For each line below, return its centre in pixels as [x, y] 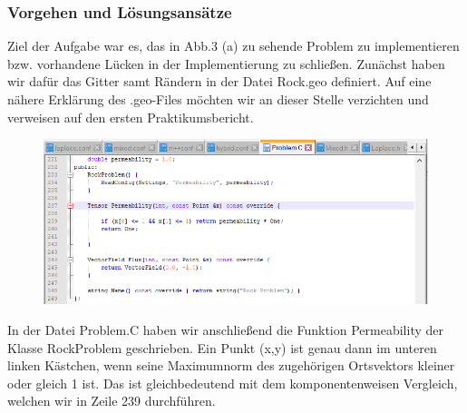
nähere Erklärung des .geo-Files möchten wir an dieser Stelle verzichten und [218, 99]
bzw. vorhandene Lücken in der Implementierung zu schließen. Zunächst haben [226, 63]
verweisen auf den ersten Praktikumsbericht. [131, 117]
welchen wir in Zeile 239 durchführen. [112, 401]
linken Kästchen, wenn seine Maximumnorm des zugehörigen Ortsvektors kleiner [231, 365]
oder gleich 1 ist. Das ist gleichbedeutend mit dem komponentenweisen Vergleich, [233, 383]
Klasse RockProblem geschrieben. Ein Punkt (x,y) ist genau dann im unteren [222, 347]
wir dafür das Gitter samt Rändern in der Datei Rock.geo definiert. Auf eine [219, 81]
